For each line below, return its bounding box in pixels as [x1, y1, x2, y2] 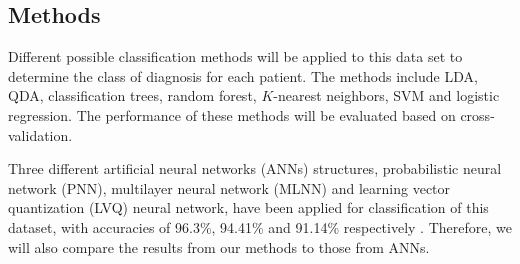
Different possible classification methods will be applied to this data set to [8, 46, 463, 67]
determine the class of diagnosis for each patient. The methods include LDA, [8, 65, 478, 86]
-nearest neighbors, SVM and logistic [273, 85, 500, 106]
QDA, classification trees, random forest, [8, 85, 257, 106]
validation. [8, 124, 73, 145]
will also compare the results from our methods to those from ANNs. [8, 236, 430, 257]
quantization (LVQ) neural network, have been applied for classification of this [8, 197, 489, 218]
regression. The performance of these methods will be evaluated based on [8, 104, 456, 125]
